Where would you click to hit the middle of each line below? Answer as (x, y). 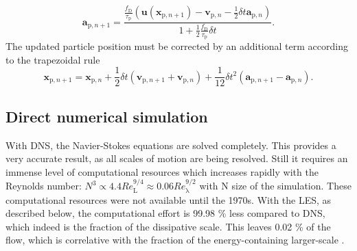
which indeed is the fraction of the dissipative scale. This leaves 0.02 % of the (168, 226)
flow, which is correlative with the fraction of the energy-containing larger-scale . (175, 240)
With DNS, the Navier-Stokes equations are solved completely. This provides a (171, 145)
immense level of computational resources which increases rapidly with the (162, 171)
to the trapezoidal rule (53, 59)
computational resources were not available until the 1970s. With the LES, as (169, 199)
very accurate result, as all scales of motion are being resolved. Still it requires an (177, 158)
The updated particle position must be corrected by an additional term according (177, 46)
